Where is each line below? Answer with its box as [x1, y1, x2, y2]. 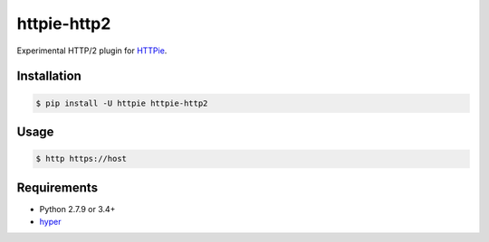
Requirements [16, 180, 99, 195]
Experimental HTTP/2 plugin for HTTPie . [16, 45, 168, 56]
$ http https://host [35, 154, 127, 164]
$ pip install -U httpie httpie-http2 [35, 98, 208, 108]
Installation [16, 69, 81, 84]
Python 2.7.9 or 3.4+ [39, 203, 116, 214]
